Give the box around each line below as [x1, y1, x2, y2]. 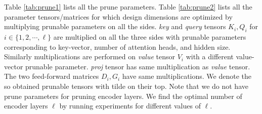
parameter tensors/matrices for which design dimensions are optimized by [4, 11, 233, 22]
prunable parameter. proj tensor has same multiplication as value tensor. [25, 61, 250, 71]
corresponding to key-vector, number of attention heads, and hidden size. [4, 41, 231, 52]
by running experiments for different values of [59, 100, 201, 111]
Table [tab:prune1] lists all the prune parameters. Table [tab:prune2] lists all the [4, 2, 252, 12]
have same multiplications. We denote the [122, 71, 251, 81]
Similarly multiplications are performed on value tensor [4, 51, 175, 62]
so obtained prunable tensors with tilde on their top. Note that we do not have [4, 80, 248, 91]
